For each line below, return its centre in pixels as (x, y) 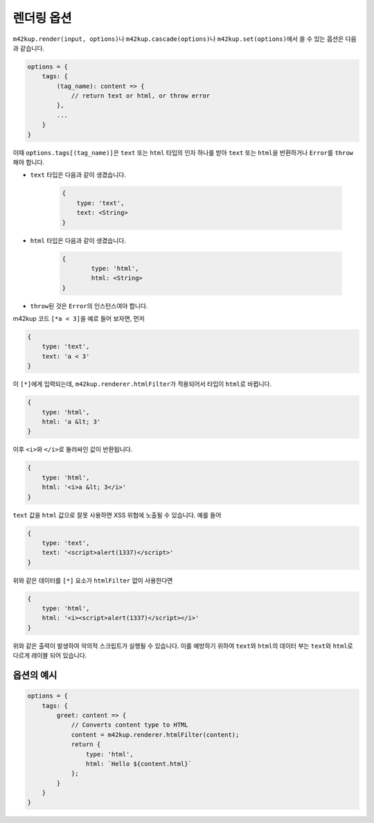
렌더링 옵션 (42, 18)
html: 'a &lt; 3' (71, 422)
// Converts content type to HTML (130, 725)
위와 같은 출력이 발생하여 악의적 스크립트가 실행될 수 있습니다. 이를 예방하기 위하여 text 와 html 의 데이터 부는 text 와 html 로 (183, 646)
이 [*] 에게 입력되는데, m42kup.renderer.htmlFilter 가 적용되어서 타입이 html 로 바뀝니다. (142, 384)
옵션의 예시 (35, 675)
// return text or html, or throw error (141, 96)
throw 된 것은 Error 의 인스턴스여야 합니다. (89, 306)
